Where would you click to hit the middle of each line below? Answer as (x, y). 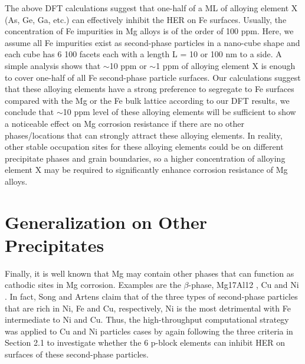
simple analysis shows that (53, 65)
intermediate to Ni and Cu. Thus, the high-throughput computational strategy (147, 319)
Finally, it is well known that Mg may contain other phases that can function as (150, 273)
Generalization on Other (106, 222)
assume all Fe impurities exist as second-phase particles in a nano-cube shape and (152, 42)
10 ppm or (128, 65)
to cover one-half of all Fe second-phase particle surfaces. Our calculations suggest (153, 77)
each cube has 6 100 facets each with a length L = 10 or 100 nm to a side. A (143, 54)
